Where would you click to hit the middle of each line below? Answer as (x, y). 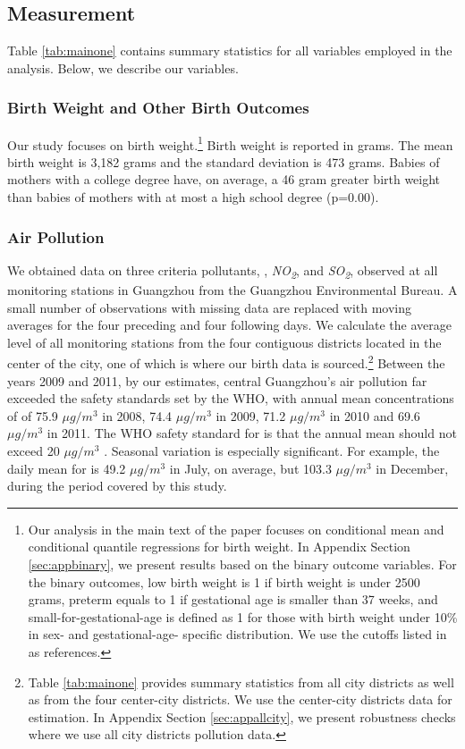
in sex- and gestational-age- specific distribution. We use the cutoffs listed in (237, 634)
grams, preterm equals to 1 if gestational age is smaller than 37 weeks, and (233, 599)
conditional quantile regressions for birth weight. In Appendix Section (219, 547)
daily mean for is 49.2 (67, 468)
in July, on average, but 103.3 (250, 468)
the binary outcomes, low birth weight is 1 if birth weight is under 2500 (224, 581)
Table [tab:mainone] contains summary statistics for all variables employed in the (230, 50)
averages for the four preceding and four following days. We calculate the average (229, 325)
